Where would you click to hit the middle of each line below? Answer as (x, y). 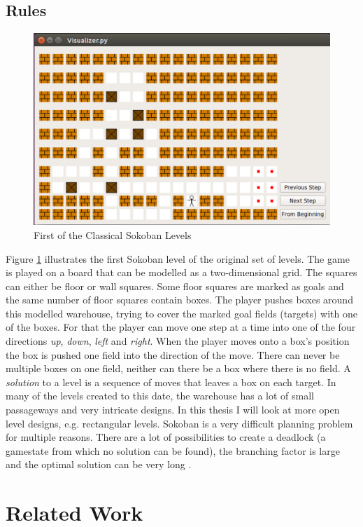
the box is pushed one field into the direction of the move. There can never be (173, 354)
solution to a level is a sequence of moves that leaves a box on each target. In (171, 382)
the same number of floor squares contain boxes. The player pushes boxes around (179, 300)
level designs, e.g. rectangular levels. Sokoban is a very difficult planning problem (179, 423)
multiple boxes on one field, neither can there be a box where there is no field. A (178, 368)
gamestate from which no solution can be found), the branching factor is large (173, 450)
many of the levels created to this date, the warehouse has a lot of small (160, 396)
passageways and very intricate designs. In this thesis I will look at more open (173, 410)
